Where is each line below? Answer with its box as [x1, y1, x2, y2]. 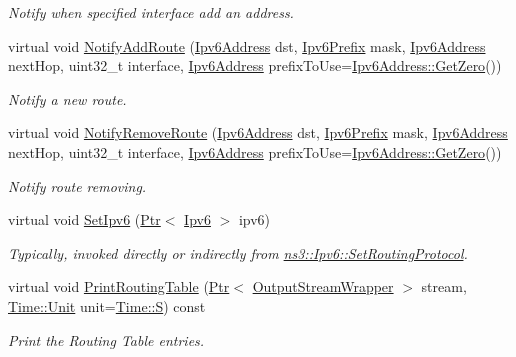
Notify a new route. [8, 88, 127, 109]
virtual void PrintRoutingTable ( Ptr [8, 276, 230, 297]
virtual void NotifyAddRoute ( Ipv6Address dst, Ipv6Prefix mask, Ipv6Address [8, 35, 486, 56]
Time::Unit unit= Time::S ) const [8, 295, 206, 316]
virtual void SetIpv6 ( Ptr [8, 209, 161, 230]
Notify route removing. [8, 175, 147, 196]
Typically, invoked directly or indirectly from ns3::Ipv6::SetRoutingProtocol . [8, 242, 468, 263]
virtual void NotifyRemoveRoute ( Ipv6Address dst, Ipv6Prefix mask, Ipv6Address [8, 122, 508, 143]
